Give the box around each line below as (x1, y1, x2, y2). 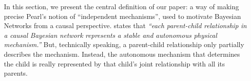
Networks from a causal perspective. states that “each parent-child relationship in (4, 20, 247, 31)
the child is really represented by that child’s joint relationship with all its (4, 58, 225, 68)
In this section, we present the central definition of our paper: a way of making (4, 1, 239, 11)
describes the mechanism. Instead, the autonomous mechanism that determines (4, 49, 240, 59)
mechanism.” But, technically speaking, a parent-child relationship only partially (4, 39, 244, 49)
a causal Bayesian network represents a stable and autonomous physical (4, 30, 217, 40)
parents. (4, 68, 28, 78)
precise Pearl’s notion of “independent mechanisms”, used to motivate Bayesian (4, 11, 241, 21)
